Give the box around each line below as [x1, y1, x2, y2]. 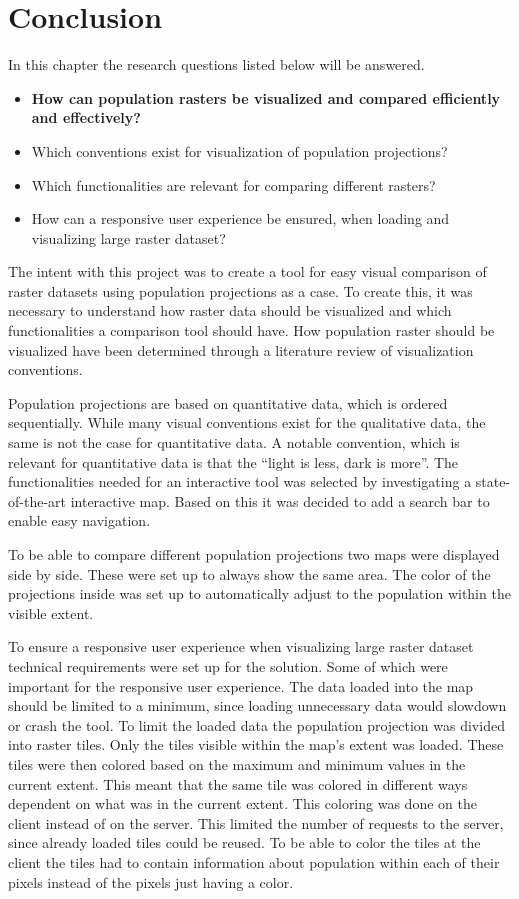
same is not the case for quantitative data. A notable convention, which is [8, 432, 460, 453]
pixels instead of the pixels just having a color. [8, 871, 294, 892]
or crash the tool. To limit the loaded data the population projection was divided [8, 714, 505, 735]
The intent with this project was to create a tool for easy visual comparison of [8, 261, 487, 282]
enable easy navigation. [8, 510, 151, 531]
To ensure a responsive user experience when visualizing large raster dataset [8, 636, 474, 657]
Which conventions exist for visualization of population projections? [31, 140, 448, 161]
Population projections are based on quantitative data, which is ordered [8, 392, 448, 413]
